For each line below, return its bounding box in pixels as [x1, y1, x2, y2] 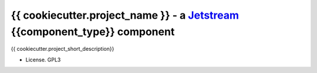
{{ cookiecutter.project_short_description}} [11, 46, 114, 53]
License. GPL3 [25, 56, 61, 63]
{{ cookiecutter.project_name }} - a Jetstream [11, 9, 240, 22]
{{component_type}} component [11, 25, 175, 38]
